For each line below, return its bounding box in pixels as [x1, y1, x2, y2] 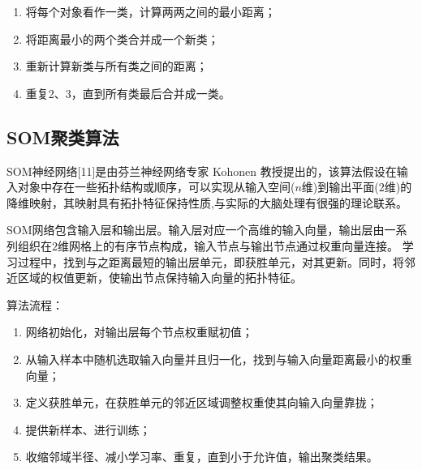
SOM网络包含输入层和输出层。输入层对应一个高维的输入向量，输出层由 [6, 221, 385, 238]
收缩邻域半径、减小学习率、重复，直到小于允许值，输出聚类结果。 [25, 448, 378, 465]
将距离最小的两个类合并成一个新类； [25, 30, 219, 47]
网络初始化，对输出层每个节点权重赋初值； [25, 323, 253, 340]
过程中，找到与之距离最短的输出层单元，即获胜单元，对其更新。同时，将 [17, 253, 404, 270]
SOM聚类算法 [6, 124, 119, 149]
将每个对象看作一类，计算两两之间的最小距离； [25, 3, 276, 19]
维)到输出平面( [301, 178, 379, 195]
